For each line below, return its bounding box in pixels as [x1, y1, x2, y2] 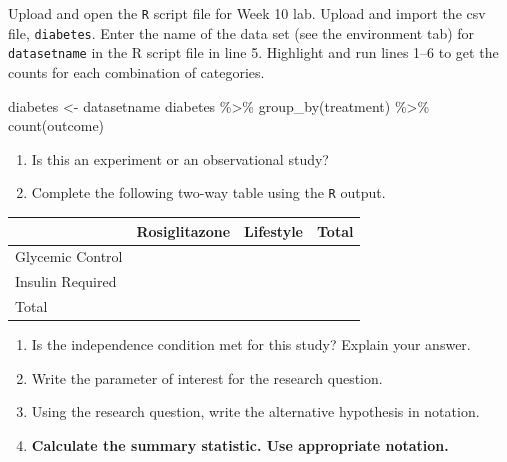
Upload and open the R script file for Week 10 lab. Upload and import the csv [8, 3, 486, 23]
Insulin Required [15, 271, 117, 292]
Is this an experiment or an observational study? [31, 148, 329, 169]
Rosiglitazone [136, 220, 231, 241]
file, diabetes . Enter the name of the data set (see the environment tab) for [8, 22, 475, 43]
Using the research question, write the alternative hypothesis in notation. [31, 401, 480, 422]
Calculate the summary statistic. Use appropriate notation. [31, 434, 449, 455]
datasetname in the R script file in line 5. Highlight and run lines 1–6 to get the [8, 42, 499, 63]
